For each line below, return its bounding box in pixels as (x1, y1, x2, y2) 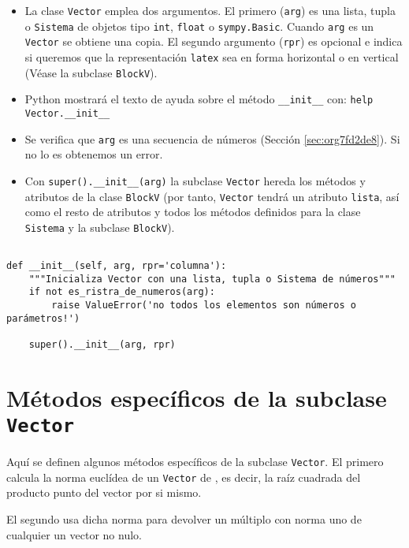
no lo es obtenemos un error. (24, 146, 163, 162)
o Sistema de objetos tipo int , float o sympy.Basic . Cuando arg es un (24, 17, 374, 34)
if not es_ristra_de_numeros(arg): (28, 286, 215, 298)
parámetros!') (6, 312, 80, 324)
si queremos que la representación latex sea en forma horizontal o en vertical (24, 48, 399, 65)
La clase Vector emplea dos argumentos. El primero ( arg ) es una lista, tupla (24, 2, 396, 18)
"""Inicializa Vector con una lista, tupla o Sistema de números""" (28, 273, 396, 285)
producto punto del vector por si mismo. (6, 484, 202, 501)
